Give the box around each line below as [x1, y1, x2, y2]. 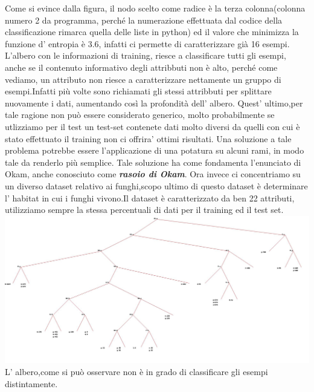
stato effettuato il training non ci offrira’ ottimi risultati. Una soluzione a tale [5, 132, 292, 145]
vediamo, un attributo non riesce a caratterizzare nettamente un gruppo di [5, 73, 281, 85]
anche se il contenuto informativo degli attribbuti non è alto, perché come [5, 60, 278, 73]
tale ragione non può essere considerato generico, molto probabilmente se [5, 108, 275, 121]
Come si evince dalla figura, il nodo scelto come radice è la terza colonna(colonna [5, 2, 306, 14]
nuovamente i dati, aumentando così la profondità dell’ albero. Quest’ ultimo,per [5, 96, 303, 109]
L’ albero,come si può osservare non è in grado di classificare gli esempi [5, 365, 268, 377]
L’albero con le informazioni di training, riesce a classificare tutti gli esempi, [5, 49, 286, 62]
